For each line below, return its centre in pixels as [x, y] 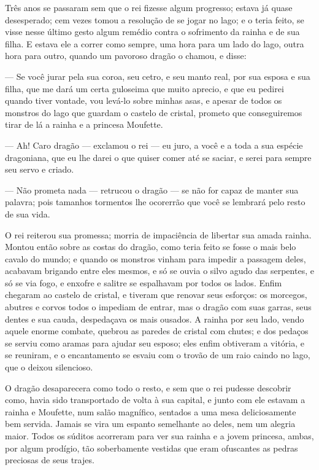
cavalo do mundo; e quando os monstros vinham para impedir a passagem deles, [156, 258]
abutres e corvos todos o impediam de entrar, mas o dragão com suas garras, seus [158, 307]
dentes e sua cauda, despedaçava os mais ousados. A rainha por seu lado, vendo [155, 319]
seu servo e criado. [40, 169]
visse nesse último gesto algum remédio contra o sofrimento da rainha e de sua [152, 32]
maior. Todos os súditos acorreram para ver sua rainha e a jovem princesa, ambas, [159, 436]
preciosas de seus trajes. [50, 460]
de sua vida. [28, 213]
